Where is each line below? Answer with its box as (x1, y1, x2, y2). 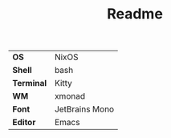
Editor (12, 117, 36, 128)
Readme (107, 5, 163, 23)
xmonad (55, 91, 86, 102)
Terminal (12, 78, 47, 89)
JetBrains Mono (55, 103, 115, 115)
